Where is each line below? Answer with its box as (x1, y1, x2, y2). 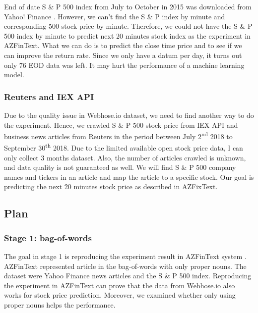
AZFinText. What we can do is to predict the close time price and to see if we (4, 40, 242, 51)
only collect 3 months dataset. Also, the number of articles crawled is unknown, (4, 152, 246, 162)
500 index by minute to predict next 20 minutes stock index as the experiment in (4, 30, 251, 41)
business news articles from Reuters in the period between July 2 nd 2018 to (4, 130, 233, 141)
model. (4, 69, 24, 80)
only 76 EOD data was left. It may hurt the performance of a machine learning (4, 59, 245, 70)
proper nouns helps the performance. (4, 300, 116, 310)
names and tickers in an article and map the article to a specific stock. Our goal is (4, 171, 254, 182)
